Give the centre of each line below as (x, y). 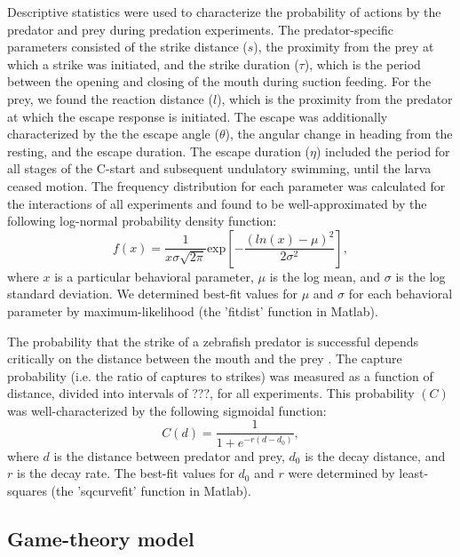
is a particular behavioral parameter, (154, 276)
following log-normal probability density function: (142, 221)
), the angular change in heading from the (339, 134)
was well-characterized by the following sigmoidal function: (167, 410)
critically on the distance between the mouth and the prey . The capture (205, 358)
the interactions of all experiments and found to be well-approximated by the (217, 203)
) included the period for (383, 151)
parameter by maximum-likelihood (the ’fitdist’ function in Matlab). (193, 310)
